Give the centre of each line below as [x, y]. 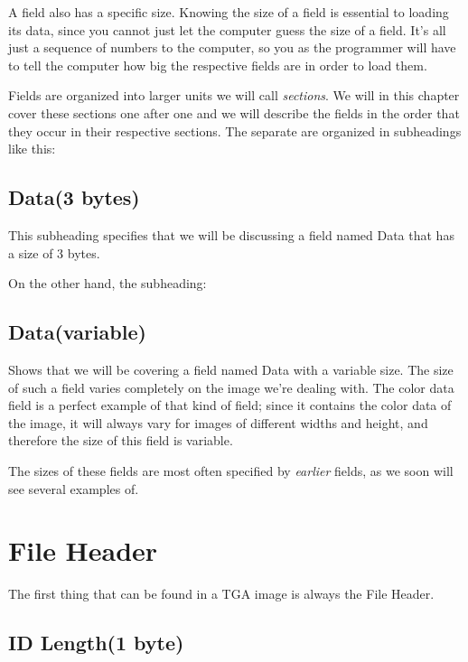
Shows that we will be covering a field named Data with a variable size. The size [231, 369]
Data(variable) [77, 332]
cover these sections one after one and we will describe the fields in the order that [234, 112]
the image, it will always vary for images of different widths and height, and [218, 422]
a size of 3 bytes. [54, 252]
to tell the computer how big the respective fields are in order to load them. [218, 65]
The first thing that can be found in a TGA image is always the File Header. [221, 594]
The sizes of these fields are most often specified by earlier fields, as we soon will [231, 470]
